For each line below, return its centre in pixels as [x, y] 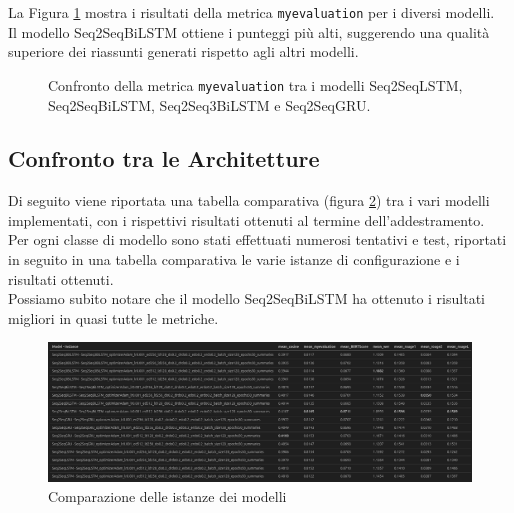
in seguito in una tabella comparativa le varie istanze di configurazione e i [234, 259]
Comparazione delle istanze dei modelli [167, 495]
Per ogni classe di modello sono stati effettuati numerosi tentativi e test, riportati [257, 239]
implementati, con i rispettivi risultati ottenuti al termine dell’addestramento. [246, 219]
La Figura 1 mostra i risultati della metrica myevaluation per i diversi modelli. [251, 12]
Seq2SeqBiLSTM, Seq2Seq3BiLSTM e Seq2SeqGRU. [209, 104]
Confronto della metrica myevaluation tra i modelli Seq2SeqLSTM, [255, 84]
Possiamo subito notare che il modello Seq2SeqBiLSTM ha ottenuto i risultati [246, 298]
